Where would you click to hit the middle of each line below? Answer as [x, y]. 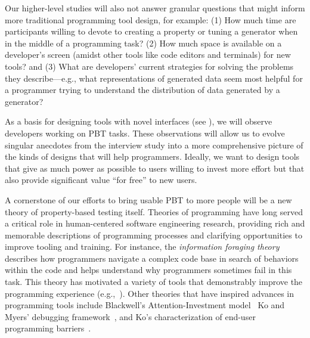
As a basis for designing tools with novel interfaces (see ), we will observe [139, 121]
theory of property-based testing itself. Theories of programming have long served [154, 211]
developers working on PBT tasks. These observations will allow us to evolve [145, 133]
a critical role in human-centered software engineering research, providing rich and [155, 223]
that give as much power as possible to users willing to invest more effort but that [155, 168]
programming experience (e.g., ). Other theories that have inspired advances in [150, 293]
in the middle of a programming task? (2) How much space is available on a [143, 43]
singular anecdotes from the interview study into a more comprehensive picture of [154, 145]
